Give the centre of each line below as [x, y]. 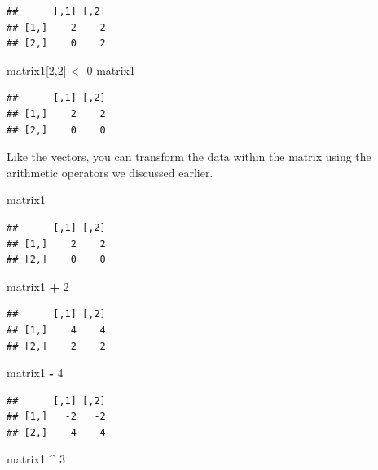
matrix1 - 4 [35, 373]
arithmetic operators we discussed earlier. [110, 172]
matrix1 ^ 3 [36, 459]
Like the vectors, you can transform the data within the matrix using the [189, 157]
